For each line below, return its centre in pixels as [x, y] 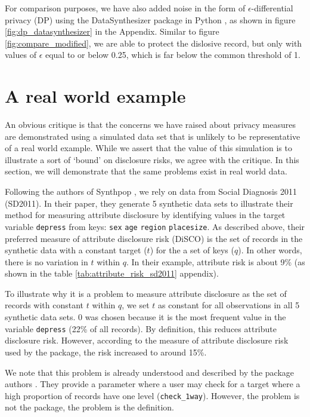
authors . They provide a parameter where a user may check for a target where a [153, 384]
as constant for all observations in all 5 [229, 305]
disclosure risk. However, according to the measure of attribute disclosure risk [147, 340]
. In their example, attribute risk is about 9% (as [216, 261]
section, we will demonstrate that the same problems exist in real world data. [146, 171]
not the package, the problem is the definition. [90, 407]
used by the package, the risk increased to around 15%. [106, 352]
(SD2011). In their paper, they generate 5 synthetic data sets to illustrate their [149, 203]
